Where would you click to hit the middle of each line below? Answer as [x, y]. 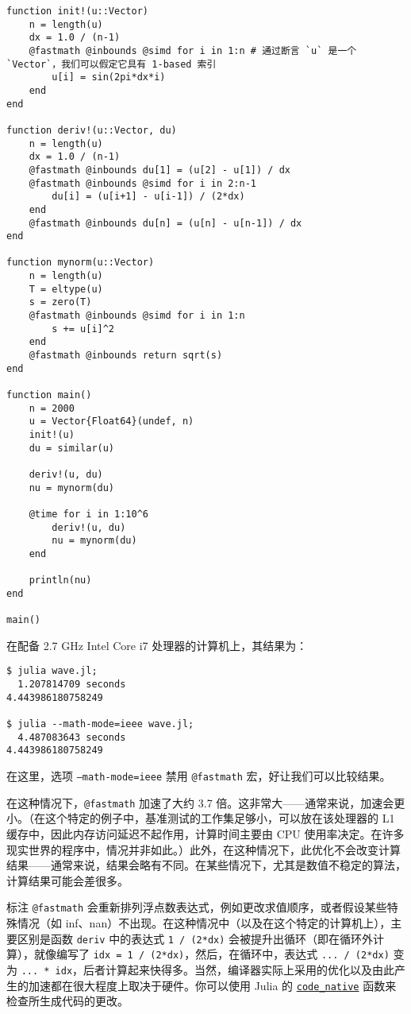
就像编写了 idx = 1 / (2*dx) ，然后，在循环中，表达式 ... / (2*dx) [211, 954]
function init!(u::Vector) [77, 11]
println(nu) [60, 581]
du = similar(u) [72, 448]
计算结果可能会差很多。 [67, 880]
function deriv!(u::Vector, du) [92, 130]
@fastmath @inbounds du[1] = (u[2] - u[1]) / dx [159, 170]
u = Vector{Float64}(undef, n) [111, 422]
